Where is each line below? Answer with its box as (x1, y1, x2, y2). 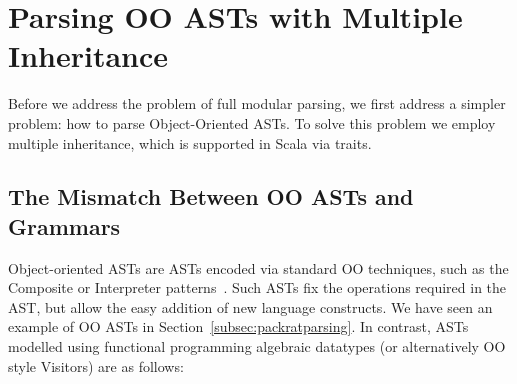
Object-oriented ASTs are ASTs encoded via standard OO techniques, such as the (8, 257, 509, 278)
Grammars (8, 210, 121, 241)
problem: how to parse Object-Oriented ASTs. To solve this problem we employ (8, 112, 496, 133)
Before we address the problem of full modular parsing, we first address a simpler (8, 93, 506, 114)
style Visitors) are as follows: (8, 355, 184, 376)
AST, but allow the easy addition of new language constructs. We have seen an (8, 296, 493, 317)
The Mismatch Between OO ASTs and (8, 181, 414, 212)
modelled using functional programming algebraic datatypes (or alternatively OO (8, 336, 506, 357)
